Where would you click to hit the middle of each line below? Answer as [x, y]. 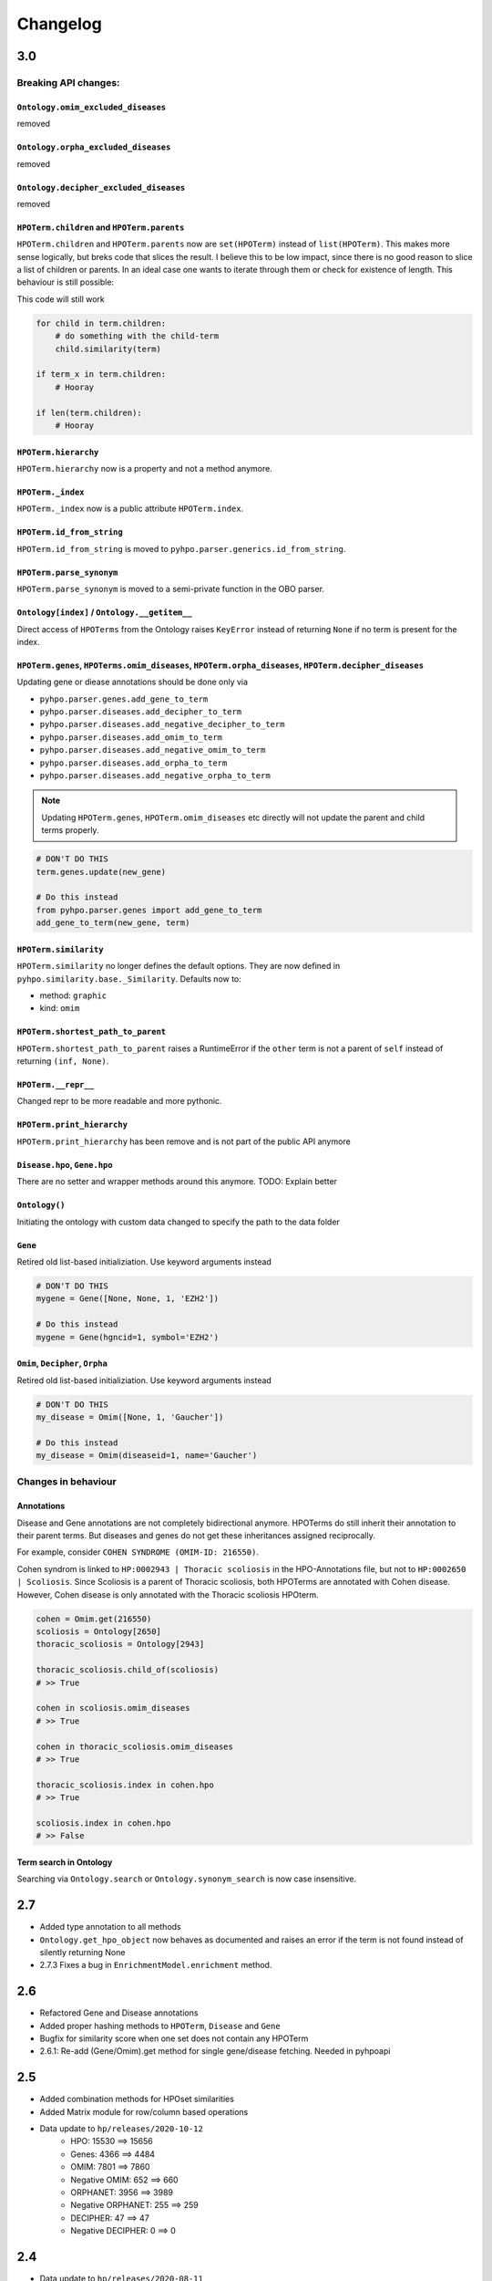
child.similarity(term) [108, 349]
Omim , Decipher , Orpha [62, 1363]
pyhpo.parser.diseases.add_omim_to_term [131, 737]
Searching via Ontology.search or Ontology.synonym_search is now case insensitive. [187, 1879]
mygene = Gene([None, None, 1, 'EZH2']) [127, 1299]
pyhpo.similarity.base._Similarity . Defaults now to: [129, 979]
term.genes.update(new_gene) [101, 872]
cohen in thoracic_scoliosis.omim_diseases [135, 1746]
